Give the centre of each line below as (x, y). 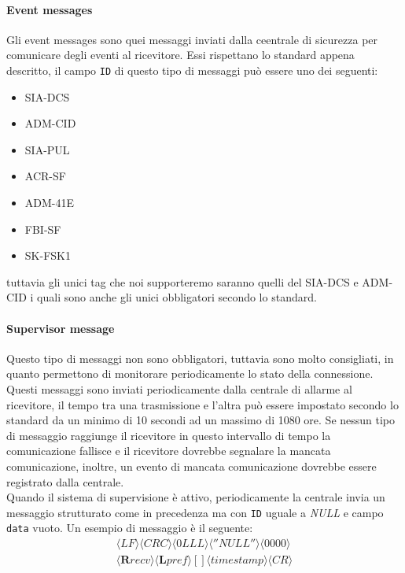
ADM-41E (50, 203)
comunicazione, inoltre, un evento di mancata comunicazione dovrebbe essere (191, 466)
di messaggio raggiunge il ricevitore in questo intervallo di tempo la (169, 435)
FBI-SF (43, 229)
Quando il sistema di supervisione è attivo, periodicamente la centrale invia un (196, 497)
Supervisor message (61, 328)
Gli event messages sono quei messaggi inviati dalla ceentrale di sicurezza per (192, 39)
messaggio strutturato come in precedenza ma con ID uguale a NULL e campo (195, 512)
